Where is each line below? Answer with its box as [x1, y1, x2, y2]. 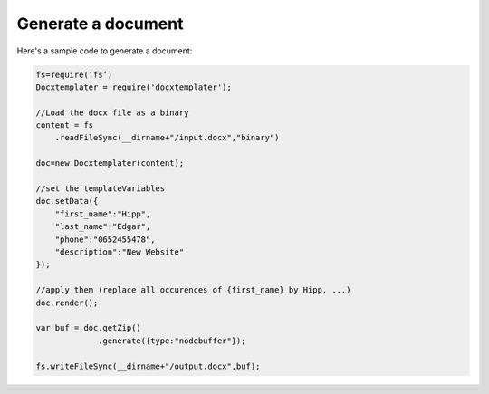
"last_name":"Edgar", [54, 222, 151, 232]
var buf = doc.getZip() [35, 322, 142, 333]
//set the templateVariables [35, 184, 166, 194]
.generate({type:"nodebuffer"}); [98, 335, 246, 346]
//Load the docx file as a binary [35, 107, 189, 118]
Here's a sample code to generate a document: [16, 45, 193, 56]
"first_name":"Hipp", [54, 208, 151, 219]
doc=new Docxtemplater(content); [35, 159, 185, 168]
